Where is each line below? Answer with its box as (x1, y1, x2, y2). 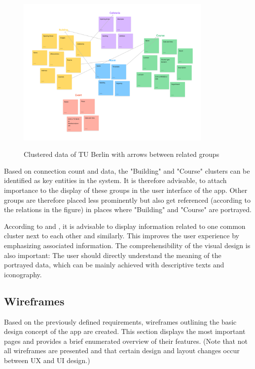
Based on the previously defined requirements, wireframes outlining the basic (4, 316, 237, 327)
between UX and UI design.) (4, 355, 90, 365)
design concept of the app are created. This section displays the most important (4, 326, 246, 336)
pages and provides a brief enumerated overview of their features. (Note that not (4, 335, 248, 346)
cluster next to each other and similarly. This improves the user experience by (4, 230, 239, 241)
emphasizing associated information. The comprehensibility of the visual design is (4, 240, 251, 250)
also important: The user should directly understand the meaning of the (4, 250, 221, 260)
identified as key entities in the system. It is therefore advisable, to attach (4, 175, 227, 185)
